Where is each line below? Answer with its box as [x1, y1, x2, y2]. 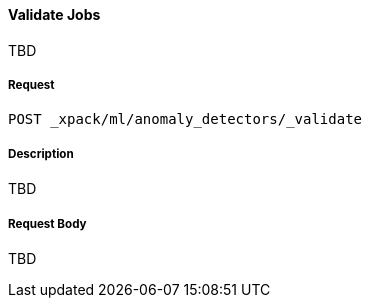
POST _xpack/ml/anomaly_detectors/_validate [8, 111, 363, 128]
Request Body [8, 216, 87, 231]
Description [8, 146, 74, 161]
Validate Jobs [8, 6, 101, 23]
